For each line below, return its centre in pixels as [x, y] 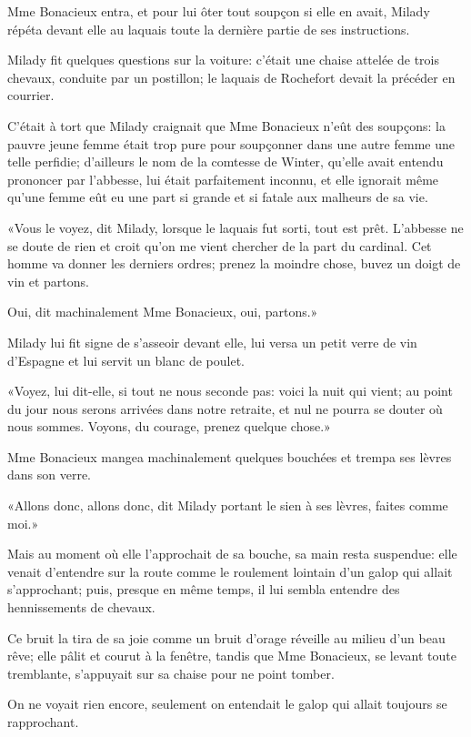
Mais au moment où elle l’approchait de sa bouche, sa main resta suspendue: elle [232, 554]
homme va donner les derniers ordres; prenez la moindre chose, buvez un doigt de [234, 263]
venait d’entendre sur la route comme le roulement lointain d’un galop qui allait [230, 571]
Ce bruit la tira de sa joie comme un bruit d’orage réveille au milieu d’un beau [226, 637]
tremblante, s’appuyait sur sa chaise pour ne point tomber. [171, 673]
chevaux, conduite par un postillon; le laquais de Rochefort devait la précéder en [231, 77]
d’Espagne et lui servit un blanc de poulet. [126, 360]
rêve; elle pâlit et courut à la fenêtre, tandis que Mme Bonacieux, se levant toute [232, 656]
